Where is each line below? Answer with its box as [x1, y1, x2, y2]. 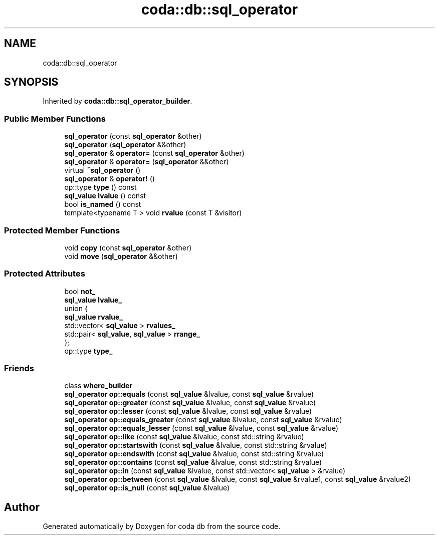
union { [64, 304, 88, 313]
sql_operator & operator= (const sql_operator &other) [64, 149, 245, 158]
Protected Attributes [4, 268, 85, 279]
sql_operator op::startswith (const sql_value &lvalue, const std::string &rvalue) [64, 441, 327, 450]
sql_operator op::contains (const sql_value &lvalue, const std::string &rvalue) [64, 458, 322, 467]
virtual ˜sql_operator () [64, 166, 141, 175]
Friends [4, 363, 34, 374]
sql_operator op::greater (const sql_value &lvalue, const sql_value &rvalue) [64, 398, 316, 407]
